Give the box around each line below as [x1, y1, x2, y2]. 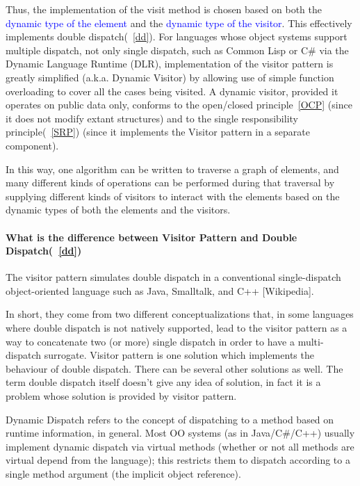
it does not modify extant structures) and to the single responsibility [6, 111, 298, 125]
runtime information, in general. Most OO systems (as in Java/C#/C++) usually [6, 426, 355, 440]
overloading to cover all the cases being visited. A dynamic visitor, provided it [6, 83, 338, 98]
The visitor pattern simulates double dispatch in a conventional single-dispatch [6, 270, 341, 284]
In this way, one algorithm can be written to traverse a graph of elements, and [6, 161, 339, 176]
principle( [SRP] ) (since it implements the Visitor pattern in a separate [6, 124, 310, 139]
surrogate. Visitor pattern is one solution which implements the [44, 348, 314, 362]
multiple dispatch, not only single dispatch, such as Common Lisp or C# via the [6, 42, 349, 57]
